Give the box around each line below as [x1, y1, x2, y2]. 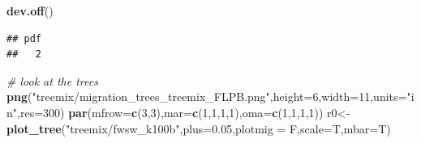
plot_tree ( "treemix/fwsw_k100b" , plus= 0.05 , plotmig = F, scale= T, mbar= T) [6, 120, 391, 137]
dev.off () [6, 2, 54, 19]
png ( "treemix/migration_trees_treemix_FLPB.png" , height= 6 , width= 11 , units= [6, 88, 407, 105]
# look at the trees [6, 72, 98, 89]
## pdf [6, 32, 41, 44]
